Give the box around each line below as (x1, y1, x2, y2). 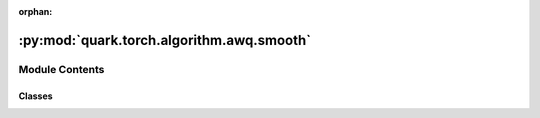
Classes (18, 90, 54, 102)
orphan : (18, 6, 53, 17)
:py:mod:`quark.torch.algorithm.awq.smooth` (18, 31, 312, 49)
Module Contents (18, 62, 105, 76)
